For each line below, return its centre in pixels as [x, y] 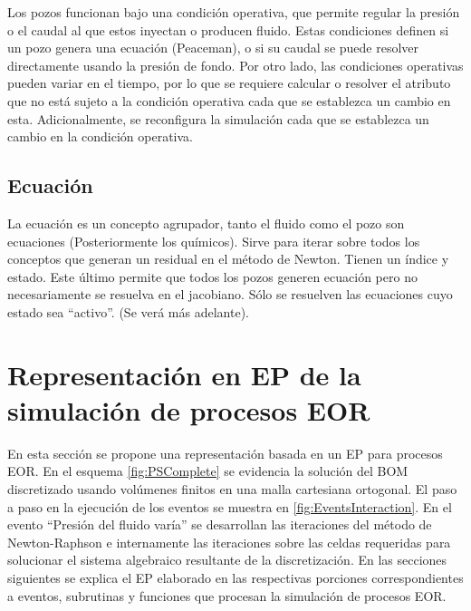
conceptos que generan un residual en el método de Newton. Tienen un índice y [228, 259]
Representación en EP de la [184, 374]
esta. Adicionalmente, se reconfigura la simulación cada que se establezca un [218, 118]
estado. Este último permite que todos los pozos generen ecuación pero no [212, 276]
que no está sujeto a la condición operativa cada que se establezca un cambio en [229, 100]
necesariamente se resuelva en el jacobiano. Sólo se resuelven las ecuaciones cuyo [230, 294]
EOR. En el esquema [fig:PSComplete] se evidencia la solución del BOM [208, 471]
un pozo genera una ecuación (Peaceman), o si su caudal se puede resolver [213, 48]
